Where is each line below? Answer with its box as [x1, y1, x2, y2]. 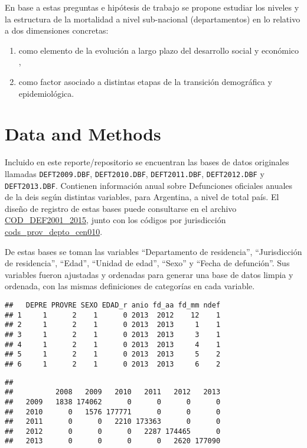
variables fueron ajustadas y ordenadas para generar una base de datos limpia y [5, 268, 293, 280]
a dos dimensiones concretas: [5, 24, 109, 37]
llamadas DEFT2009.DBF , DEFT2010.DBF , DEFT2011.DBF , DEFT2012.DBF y [5, 167, 264, 179]
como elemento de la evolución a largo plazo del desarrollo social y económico [18, 44, 299, 56]
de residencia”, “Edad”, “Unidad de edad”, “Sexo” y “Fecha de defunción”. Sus [5, 257, 290, 269]
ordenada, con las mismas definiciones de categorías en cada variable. [5, 280, 255, 292]
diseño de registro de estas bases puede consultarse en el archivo [5, 202, 237, 214]
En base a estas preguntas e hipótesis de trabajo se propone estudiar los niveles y [5, 1, 299, 13]
